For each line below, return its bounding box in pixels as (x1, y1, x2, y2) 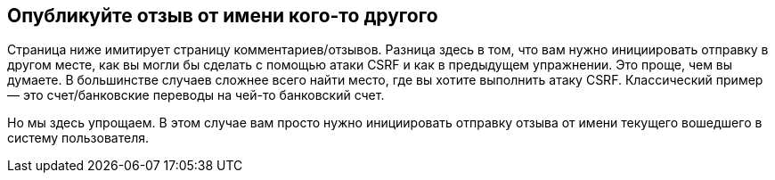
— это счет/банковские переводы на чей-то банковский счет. (7, 87, 385, 103)
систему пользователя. (7, 130, 149, 146)
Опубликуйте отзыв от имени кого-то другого (7, 4, 438, 27)
